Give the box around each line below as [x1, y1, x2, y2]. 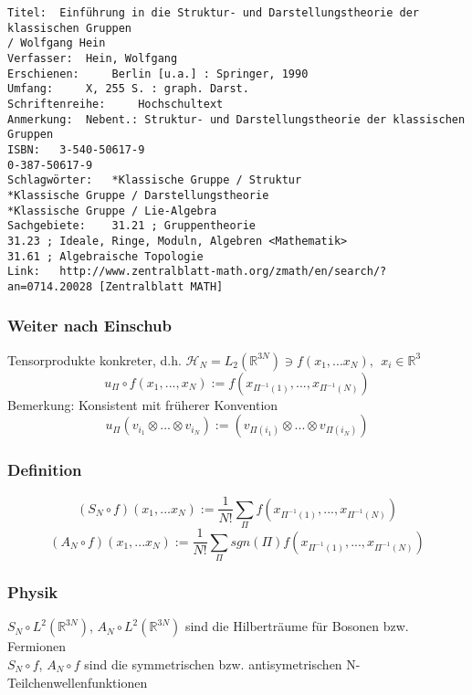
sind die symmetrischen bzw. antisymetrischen [84, 654, 342, 673]
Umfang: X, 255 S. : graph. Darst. [7, 82, 249, 96]
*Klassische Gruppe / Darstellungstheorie [7, 188, 269, 202]
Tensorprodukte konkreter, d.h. [7, 350, 182, 369]
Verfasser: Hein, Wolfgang [7, 51, 178, 65]
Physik [7, 581, 58, 604]
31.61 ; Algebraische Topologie [7, 249, 204, 263]
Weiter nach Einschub [7, 314, 172, 337]
